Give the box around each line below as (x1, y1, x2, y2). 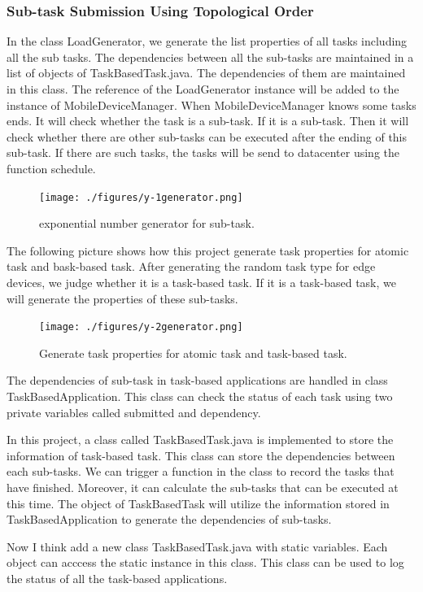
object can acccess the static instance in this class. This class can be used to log (7, 554, 404, 571)
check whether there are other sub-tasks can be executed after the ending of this (7, 128, 408, 145)
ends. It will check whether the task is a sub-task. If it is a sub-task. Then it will (7, 112, 409, 129)
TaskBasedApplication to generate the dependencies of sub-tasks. (7, 511, 332, 528)
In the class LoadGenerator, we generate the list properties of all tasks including (7, 33, 408, 50)
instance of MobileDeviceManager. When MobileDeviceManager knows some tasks (7, 96, 416, 113)
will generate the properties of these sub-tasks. (7, 289, 238, 307)
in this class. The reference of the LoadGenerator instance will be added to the (7, 81, 399, 97)
